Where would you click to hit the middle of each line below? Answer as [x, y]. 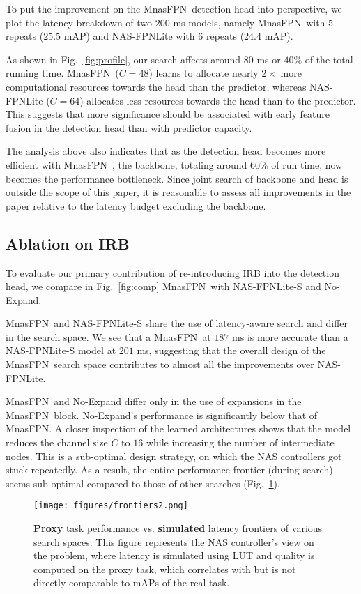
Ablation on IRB [68, 243]
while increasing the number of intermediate [240, 442]
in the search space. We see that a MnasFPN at [108, 336]
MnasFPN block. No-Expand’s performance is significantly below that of [162, 414]
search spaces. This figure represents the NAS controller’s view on [174, 541]
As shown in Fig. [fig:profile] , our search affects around [123, 59]
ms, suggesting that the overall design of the [231, 350]
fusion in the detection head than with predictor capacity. [129, 127]
